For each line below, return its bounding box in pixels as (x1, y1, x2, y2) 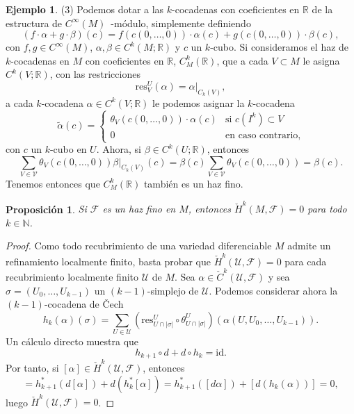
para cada (284, 254, 327, 268)
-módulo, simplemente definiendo (111, 15, 251, 30)
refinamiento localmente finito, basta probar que (6, 254, 211, 268)
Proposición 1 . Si (6, 201, 87, 216)
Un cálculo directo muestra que (6, 334, 139, 349)
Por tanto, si (6, 360, 59, 374)
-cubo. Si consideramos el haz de (210, 40, 349, 54)
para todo (307, 201, 347, 216)
